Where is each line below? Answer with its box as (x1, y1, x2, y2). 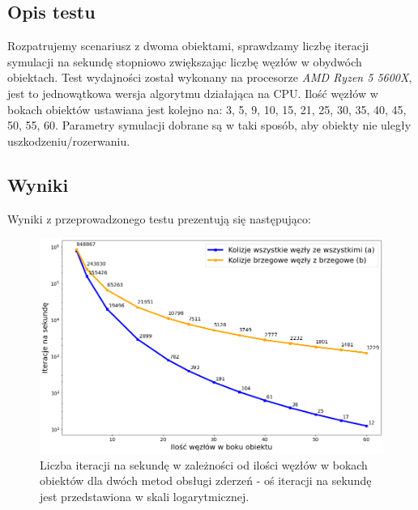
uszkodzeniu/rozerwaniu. (7, 132, 130, 149)
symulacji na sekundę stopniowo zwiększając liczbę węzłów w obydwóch (7, 53, 362, 70)
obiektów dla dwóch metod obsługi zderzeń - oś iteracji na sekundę (40, 472, 372, 489)
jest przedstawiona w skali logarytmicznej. (40, 487, 250, 504)
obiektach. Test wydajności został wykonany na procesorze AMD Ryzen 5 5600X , (7, 69, 412, 86)
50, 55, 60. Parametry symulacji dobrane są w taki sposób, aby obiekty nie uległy (7, 117, 412, 134)
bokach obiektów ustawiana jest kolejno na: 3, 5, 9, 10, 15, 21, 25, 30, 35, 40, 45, (7, 100, 407, 117)
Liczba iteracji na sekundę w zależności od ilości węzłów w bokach (40, 456, 368, 473)
